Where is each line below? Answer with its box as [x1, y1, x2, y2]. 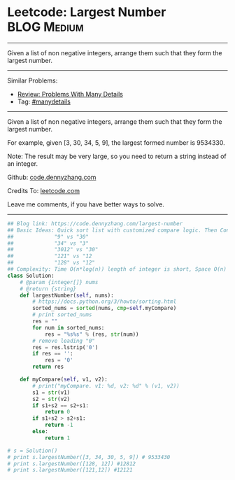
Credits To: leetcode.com [7, 186, 80, 195]
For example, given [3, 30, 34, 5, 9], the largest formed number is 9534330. [7, 138, 225, 147]
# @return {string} [20, 285, 77, 292]
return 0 [44, 409, 71, 416]
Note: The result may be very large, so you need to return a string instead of [7, 152, 227, 160]
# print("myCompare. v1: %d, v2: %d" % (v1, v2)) [32, 382, 180, 389]
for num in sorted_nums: [32, 324, 105, 331]
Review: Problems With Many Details [17, 90, 124, 98]
